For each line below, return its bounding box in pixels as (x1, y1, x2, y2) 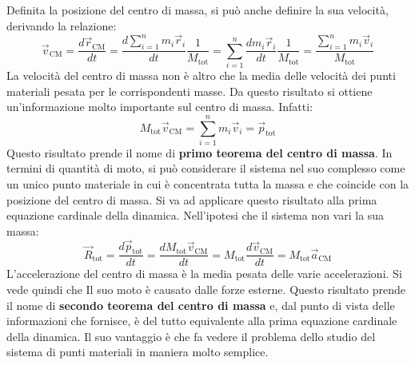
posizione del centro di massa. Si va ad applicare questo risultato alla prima (6, 191, 377, 208)
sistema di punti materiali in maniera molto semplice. (6, 343, 269, 360)
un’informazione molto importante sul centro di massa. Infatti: (6, 98, 313, 115)
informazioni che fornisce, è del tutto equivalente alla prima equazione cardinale (6, 312, 397, 329)
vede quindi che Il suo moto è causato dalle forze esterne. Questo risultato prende (6, 281, 406, 298)
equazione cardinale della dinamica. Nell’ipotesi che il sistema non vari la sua (6, 207, 385, 224)
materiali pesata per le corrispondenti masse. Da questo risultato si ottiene (6, 82, 373, 99)
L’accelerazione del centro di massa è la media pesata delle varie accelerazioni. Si (6, 265, 402, 282)
